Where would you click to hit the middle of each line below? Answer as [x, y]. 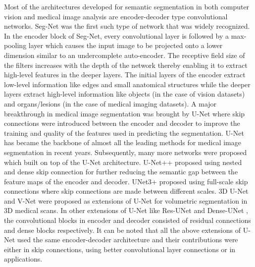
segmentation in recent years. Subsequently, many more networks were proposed [126, 152]
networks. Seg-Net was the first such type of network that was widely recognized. [127, 26]
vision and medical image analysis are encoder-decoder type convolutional [116, 16]
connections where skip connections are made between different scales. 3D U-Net [126, 191]
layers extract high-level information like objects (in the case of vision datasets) [125, 94]
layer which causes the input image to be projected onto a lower [126, 45]
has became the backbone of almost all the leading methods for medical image [123, 142]
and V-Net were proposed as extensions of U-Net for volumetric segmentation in [126, 200]
